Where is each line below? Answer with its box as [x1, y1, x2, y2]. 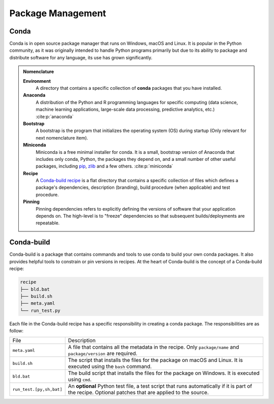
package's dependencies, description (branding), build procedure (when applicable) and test [36, 184, 230, 190]
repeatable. [36, 220, 60, 226]
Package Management [9, 8, 107, 19]
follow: [9, 328, 24, 334]
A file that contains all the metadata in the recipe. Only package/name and [67, 344, 239, 351]
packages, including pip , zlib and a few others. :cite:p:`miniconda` [36, 163, 174, 170]
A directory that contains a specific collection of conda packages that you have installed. [36, 85, 222, 91]
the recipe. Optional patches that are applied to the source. [67, 389, 209, 396]
